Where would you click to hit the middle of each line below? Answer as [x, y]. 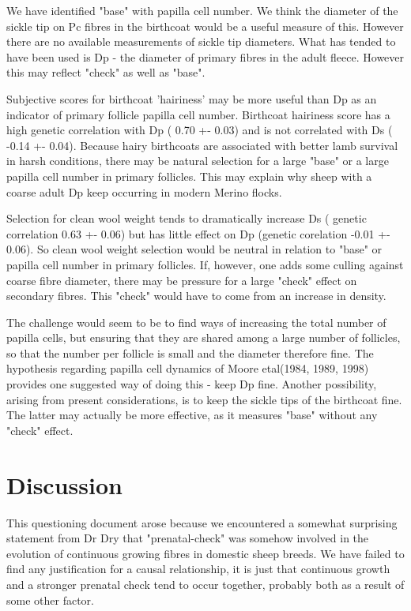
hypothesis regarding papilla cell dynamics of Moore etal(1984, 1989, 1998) [188, 368]
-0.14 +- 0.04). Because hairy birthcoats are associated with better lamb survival [202, 145]
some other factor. [50, 600]
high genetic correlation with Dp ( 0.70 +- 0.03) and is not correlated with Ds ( [200, 130]
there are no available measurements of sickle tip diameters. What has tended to [201, 41]
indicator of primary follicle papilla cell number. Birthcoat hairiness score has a [198, 114]
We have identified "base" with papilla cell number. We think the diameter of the [202, 10]
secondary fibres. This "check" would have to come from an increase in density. [196, 296]
